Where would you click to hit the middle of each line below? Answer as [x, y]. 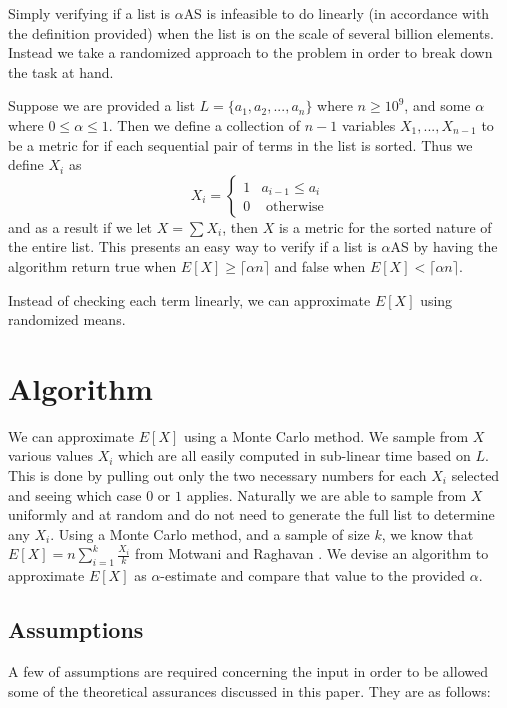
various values [50, 455]
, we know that [427, 533]
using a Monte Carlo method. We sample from [326, 435]
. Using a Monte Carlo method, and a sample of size [210, 533]
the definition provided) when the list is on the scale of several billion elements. [251, 32]
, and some [437, 105]
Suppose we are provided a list [101, 105]
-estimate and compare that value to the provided [312, 575]
